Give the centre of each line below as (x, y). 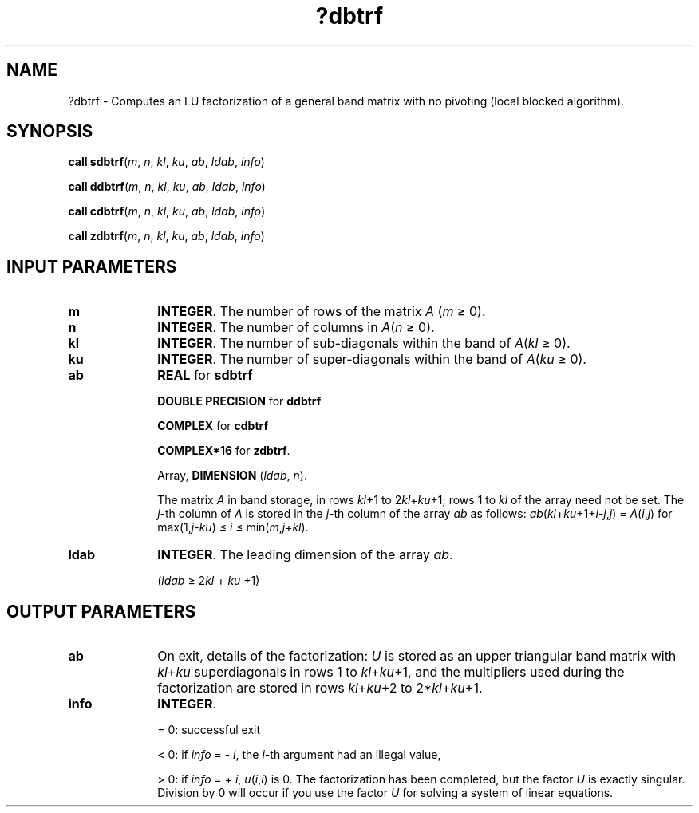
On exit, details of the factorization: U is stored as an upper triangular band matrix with (417, 656)
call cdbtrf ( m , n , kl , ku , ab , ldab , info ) (167, 211)
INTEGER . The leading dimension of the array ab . (305, 555)
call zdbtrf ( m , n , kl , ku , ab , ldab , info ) (166, 236)
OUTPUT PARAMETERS (101, 611)
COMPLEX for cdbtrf (213, 426)
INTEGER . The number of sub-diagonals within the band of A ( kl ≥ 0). (364, 343)
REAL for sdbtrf (205, 375)
